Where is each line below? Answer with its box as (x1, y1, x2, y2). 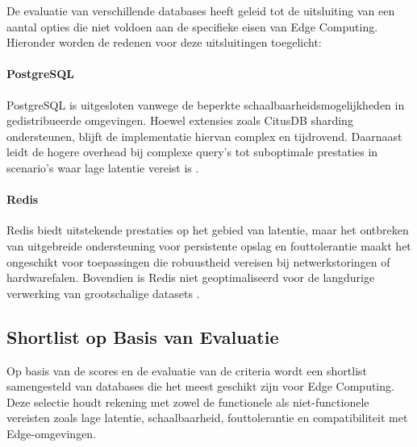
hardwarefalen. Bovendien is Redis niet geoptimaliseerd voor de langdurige (6, 269, 375, 286)
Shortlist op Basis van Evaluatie (6, 324, 279, 349)
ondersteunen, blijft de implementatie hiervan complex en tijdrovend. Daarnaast (6, 127, 402, 144)
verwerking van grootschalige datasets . (6, 284, 200, 301)
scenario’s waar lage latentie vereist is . (6, 159, 199, 176)
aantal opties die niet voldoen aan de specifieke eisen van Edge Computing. (6, 18, 378, 35)
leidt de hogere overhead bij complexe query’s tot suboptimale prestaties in (6, 143, 378, 160)
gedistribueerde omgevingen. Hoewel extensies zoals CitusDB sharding (6, 112, 353, 129)
